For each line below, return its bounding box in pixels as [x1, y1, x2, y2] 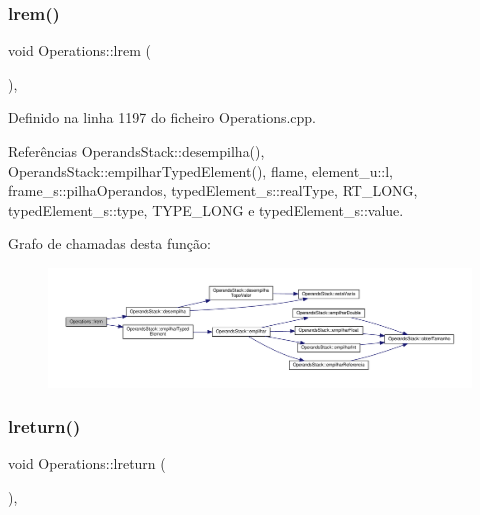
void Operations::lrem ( [8, 40, 151, 61]
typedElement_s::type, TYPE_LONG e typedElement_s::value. [8, 199, 404, 220]
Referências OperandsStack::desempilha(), [8, 141, 265, 161]
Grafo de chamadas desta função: [8, 233, 211, 254]
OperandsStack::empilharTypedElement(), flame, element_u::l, [8, 160, 393, 181]
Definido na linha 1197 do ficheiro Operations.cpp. [8, 107, 317, 128]
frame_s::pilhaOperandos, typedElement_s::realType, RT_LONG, [8, 180, 418, 201]
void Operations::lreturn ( [8, 453, 166, 474]
